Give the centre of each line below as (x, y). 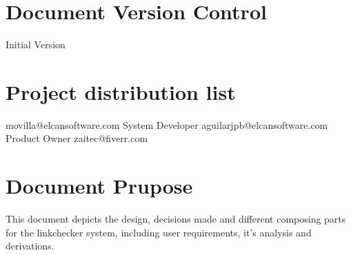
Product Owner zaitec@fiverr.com (77, 138)
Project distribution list (121, 91)
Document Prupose (99, 186)
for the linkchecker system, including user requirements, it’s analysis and (159, 232)
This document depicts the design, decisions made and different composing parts (176, 219)
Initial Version (36, 44)
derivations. (30, 246)
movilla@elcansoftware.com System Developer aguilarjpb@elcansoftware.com (167, 124)
